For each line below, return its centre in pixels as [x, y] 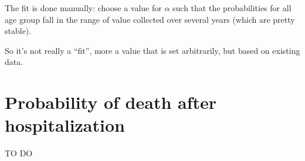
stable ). [18, 31]
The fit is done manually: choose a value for [83, 8]
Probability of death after [111, 102]
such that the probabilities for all [232, 8]
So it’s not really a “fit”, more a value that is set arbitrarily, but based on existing [152, 50]
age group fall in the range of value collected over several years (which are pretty [150, 19]
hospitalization [65, 125]
